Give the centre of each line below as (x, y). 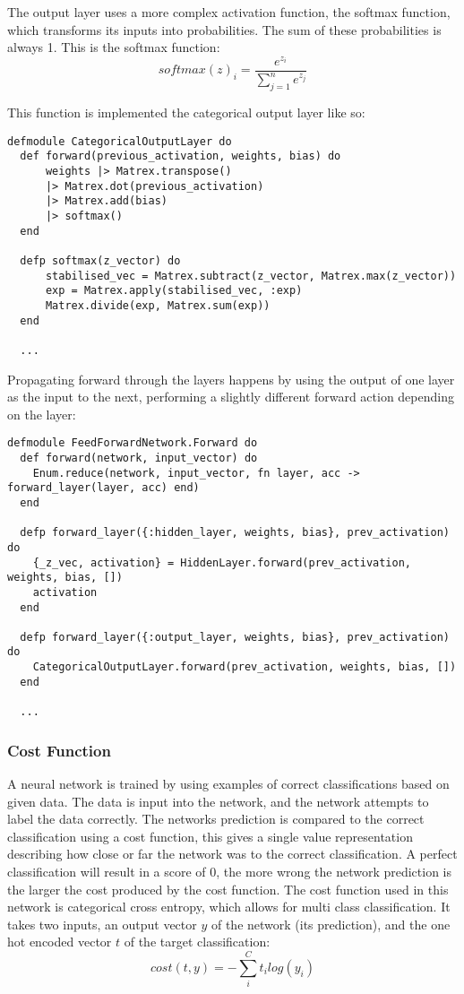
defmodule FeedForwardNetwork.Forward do (133, 443)
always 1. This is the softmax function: (114, 47)
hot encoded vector (60, 942)
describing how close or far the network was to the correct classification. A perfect (232, 854)
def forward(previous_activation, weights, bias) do (180, 156)
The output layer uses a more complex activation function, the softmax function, (229, 12)
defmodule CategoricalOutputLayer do (120, 141)
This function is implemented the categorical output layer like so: (186, 112)
